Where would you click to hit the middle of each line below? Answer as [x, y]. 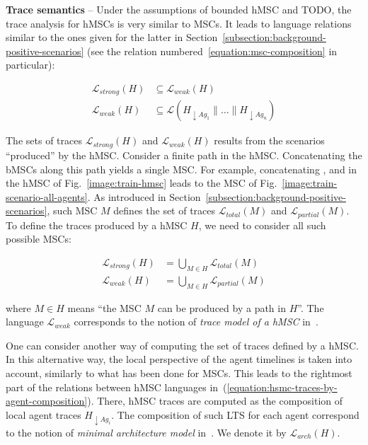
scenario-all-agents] [47, 196]
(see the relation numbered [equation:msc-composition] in [212, 51]
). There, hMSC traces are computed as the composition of [215, 401]
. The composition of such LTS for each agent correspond [235, 414]
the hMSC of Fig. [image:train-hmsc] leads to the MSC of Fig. [142, 183]
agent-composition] [47, 401]
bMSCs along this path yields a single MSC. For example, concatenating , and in [182, 169]
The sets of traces [44, 140]
